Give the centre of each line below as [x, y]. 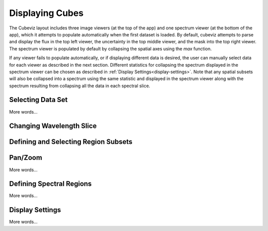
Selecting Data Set [38, 100]
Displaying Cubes [46, 13]
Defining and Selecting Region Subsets [71, 142]
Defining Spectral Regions [50, 184]
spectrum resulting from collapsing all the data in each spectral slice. [80, 86]
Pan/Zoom [26, 158]
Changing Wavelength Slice [53, 126]
